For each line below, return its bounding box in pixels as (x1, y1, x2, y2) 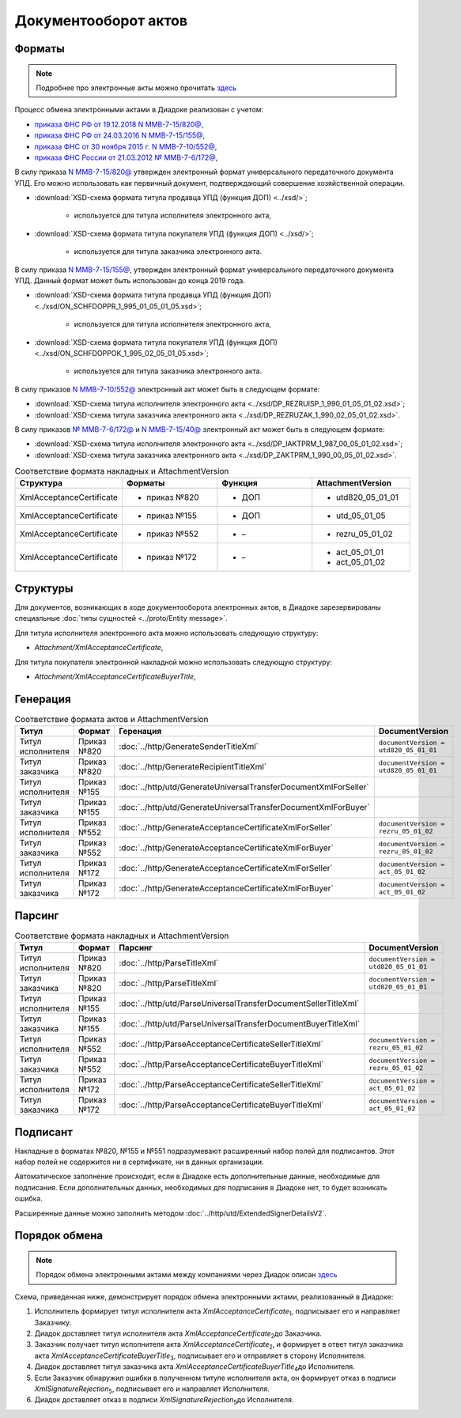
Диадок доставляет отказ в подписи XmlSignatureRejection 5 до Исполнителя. (34, 1395, 294, 1407)
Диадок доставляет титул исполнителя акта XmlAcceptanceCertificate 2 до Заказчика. (34, 1329, 322, 1340)
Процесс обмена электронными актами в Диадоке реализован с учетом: (14, 105, 264, 115)
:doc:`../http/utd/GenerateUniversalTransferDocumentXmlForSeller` (119, 781, 369, 792)
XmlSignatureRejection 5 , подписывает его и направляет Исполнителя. (34, 1384, 270, 1395)
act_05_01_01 (336, 546, 384, 558)
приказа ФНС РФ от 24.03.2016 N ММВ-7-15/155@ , (34, 130, 206, 140)
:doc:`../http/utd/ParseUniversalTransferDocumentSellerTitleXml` (119, 998, 360, 1009)
